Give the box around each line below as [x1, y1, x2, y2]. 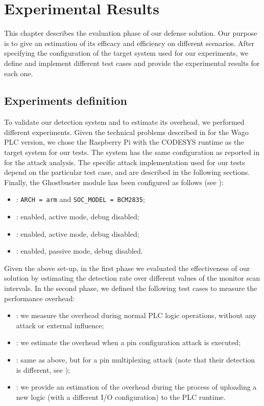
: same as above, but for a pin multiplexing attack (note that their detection [16, 354, 255, 365]
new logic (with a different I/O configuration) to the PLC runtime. [16, 391, 226, 402]
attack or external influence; [16, 320, 104, 330]
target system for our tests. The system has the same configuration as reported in [4, 147, 260, 157]
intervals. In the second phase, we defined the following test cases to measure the [4, 283, 257, 294]
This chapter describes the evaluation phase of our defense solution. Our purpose [4, 28, 257, 38]
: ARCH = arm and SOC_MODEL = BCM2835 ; [16, 194, 145, 205]
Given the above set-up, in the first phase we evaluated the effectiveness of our [4, 262, 250, 273]
